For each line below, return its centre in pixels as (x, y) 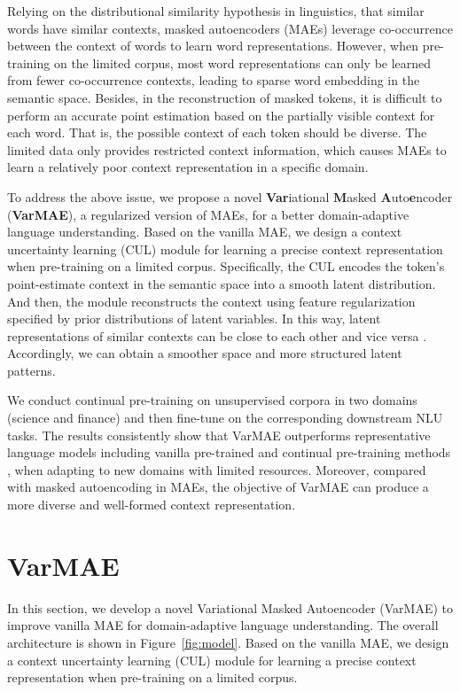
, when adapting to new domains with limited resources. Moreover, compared (217, 469)
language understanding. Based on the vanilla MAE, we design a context (205, 232)
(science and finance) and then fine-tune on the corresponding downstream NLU (225, 418)
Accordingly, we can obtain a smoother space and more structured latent (205, 353)
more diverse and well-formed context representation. (152, 505)
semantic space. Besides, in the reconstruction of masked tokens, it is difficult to (225, 97)
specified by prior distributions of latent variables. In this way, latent (194, 319)
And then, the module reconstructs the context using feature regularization (211, 301)
